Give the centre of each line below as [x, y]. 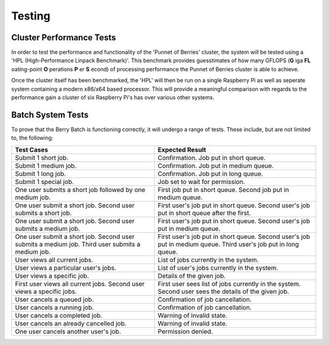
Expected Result [182, 149]
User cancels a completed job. [59, 315]
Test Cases [31, 149]
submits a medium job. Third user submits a [78, 244]
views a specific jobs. [46, 291]
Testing [31, 16]
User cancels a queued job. [54, 299]
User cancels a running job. [55, 307]
